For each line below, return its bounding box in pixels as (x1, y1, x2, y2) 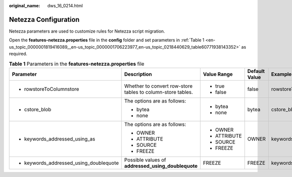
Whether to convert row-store (124, 83, 193, 89)
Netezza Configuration (9, 15, 80, 24)
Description (124, 71, 152, 77)
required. (9, 51, 28, 57)
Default (247, 68, 265, 74)
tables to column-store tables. (124, 88, 193, 95)
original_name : (9, 3, 40, 8)
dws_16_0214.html (47, 3, 83, 8)
